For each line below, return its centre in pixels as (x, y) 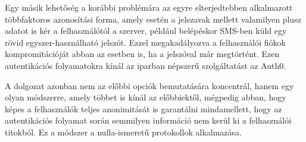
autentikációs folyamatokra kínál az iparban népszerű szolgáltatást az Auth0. (146, 65)
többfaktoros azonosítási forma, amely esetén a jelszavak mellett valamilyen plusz (153, 19)
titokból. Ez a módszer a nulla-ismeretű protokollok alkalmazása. (123, 132)
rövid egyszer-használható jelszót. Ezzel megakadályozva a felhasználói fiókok (145, 42)
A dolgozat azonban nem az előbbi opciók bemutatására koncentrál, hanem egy (149, 85)
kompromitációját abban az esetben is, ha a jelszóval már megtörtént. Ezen (142, 54)
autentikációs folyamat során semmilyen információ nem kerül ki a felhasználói (148, 120)
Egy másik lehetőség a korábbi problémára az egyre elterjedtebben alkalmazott (149, 7)
